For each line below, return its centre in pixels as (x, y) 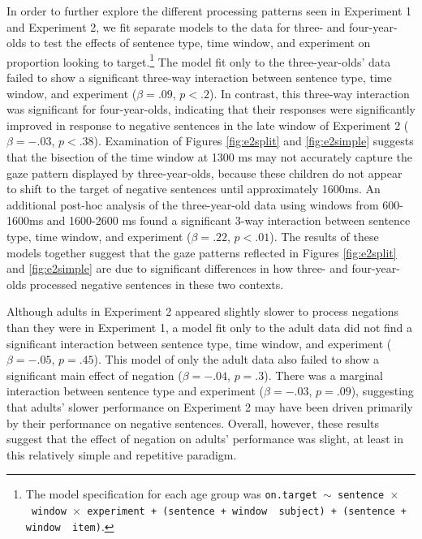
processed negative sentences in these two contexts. (157, 284)
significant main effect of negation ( (95, 375)
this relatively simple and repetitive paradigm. (122, 454)
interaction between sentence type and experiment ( (136, 391)
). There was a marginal (324, 375)
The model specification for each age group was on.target (171, 494)
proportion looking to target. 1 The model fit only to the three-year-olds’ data (199, 60)
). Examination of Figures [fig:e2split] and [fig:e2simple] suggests (254, 141)
